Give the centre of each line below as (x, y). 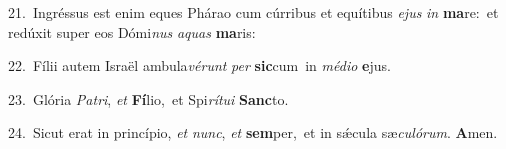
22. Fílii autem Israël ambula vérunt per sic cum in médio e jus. (199, 65)
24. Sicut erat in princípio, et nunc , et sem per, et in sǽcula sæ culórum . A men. (253, 132)
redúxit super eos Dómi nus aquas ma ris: (132, 31)
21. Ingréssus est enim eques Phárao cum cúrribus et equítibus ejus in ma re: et (253, 12)
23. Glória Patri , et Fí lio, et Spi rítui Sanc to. (148, 98)
